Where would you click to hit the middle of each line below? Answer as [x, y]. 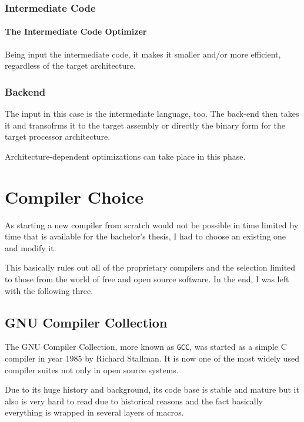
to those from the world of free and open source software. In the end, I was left [147, 278]
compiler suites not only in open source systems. [92, 369]
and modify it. [31, 247]
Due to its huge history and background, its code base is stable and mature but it [152, 389]
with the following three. [49, 290]
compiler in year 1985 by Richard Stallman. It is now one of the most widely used [152, 358]
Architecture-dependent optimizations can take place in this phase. [125, 156]
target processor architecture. [58, 136]
